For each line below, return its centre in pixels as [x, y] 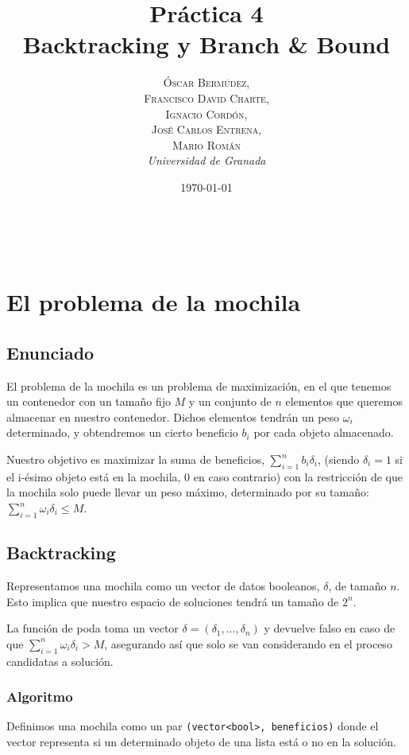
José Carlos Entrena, [206, 129]
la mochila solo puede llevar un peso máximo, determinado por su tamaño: [188, 492]
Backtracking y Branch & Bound [206, 44]
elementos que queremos [344, 401]
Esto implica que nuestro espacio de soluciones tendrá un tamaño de [173, 601]
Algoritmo [40, 697]
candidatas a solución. [60, 661]
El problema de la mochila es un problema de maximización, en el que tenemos [199, 385]
